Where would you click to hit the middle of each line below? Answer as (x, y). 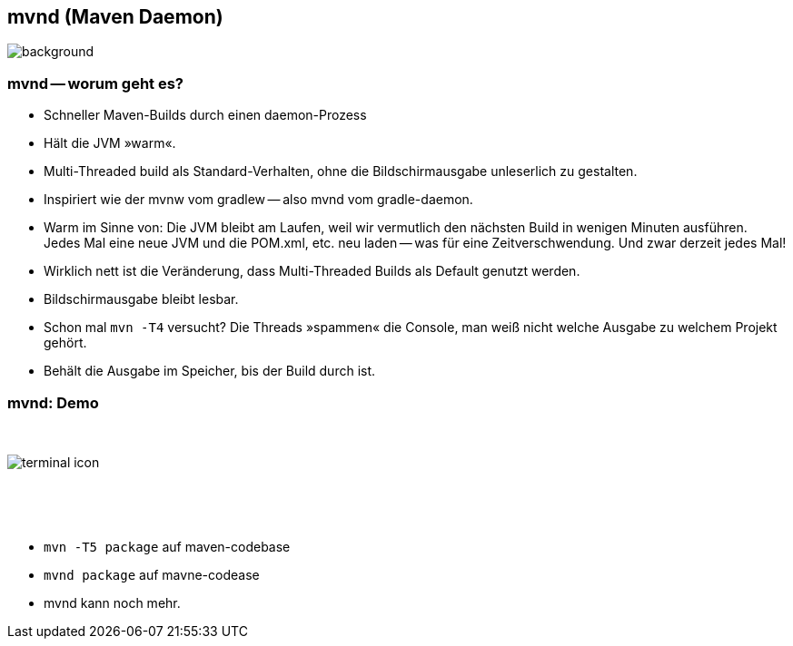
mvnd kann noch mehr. (112, 602)
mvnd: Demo (53, 402)
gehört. (65, 343)
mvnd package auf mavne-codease (152, 574)
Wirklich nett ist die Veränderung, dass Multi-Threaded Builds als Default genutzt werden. (312, 271)
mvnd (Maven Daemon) (115, 17)
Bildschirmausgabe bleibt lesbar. (141, 299)
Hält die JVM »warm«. (110, 143)
